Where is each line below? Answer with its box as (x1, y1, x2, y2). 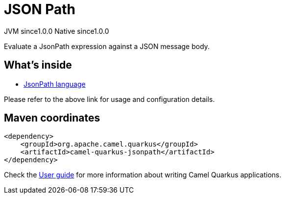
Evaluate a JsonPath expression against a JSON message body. (4, 42, 210, 50)
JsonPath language (24, 79, 86, 88)
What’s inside (4, 59, 72, 72)
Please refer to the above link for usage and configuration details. (4, 95, 215, 103)
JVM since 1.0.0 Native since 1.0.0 (4, 26, 109, 35)
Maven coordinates (4, 112, 100, 124)
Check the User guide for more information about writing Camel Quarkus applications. (4, 171, 282, 179)
